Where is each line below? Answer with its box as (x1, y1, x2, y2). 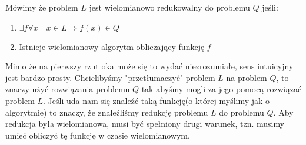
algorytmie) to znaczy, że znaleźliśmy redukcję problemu (5, 106, 208, 118)
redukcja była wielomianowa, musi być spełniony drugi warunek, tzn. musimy (5, 117, 285, 130)
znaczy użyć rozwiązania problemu (5, 83, 130, 95)
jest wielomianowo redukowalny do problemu (89, 1, 250, 13)
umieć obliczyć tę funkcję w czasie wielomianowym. (5, 129, 190, 141)
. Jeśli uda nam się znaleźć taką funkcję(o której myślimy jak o (43, 94, 270, 106)
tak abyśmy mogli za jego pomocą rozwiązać (141, 83, 302, 95)
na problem (226, 71, 267, 83)
